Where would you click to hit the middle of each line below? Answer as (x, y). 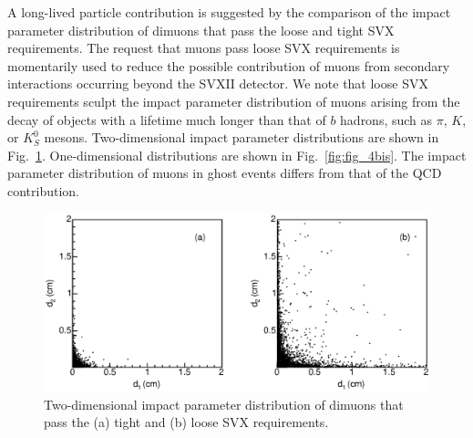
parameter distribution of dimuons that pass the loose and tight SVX (201, 30)
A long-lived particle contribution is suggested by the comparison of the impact (229, 12)
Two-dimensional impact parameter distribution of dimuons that (224, 404)
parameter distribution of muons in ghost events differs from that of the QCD (225, 173)
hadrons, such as (386, 119)
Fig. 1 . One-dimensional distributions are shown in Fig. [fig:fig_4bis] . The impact (237, 155)
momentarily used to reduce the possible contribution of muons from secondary (229, 65)
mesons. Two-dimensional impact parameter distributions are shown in (242, 137)
